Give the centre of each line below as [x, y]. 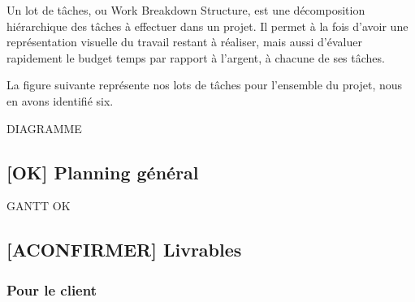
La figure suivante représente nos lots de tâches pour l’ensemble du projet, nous [205, 85]
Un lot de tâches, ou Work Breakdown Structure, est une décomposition [186, 10]
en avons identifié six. [60, 100]
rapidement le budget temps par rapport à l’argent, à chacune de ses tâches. [196, 57]
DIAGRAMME [44, 128]
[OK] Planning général [103, 172]
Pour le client [52, 289]
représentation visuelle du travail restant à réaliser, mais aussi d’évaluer [184, 42]
